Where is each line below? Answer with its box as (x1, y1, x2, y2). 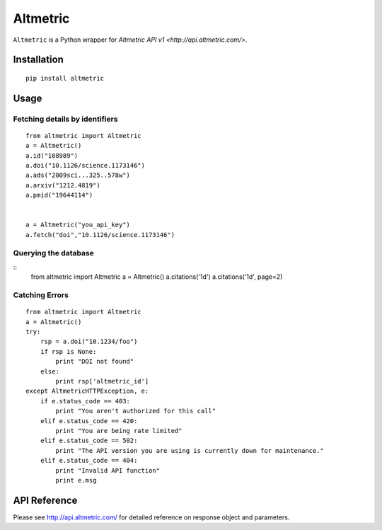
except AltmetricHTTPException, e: (25, 387, 149, 396)
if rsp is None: (40, 347, 97, 355)
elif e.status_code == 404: (40, 456, 138, 465)
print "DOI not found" (55, 357, 134, 366)
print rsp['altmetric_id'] (55, 377, 149, 386)
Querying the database (13, 248, 95, 258)
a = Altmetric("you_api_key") (25, 221, 131, 229)
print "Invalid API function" (55, 466, 161, 474)
